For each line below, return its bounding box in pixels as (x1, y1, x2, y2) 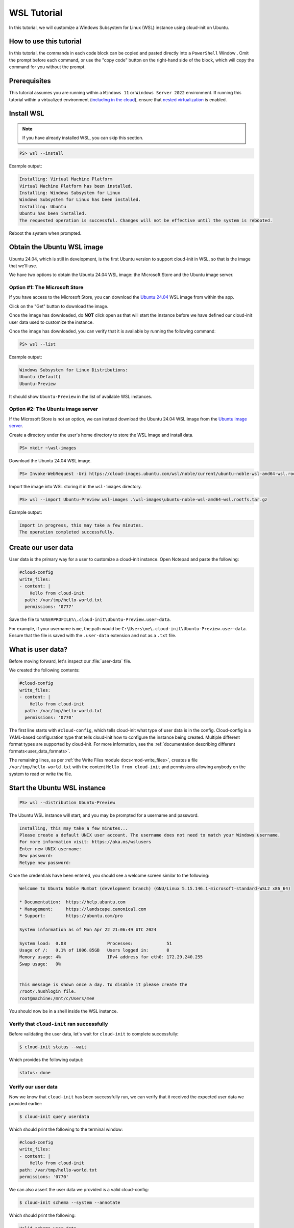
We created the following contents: (9, 667, 80, 673)
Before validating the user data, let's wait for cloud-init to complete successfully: (9, 1031, 179, 1036)
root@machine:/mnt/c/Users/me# (19, 995, 95, 1001)
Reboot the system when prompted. (9, 230, 82, 236)
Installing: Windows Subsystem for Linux (19, 190, 121, 196)
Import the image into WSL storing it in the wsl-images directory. (9, 483, 142, 489)
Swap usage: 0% (19, 961, 61, 967)
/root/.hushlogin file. (19, 989, 77, 994)
